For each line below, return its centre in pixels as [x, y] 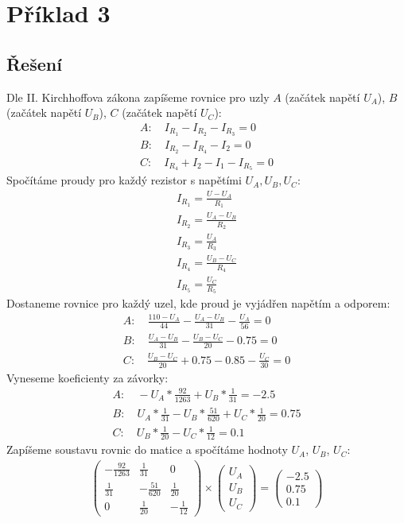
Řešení [34, 63]
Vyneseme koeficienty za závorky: [87, 377]
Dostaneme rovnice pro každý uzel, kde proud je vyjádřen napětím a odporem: [198, 302]
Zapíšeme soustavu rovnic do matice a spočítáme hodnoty [147, 449]
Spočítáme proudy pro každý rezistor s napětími [124, 180]
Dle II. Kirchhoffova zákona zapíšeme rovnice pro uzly [138, 97]
